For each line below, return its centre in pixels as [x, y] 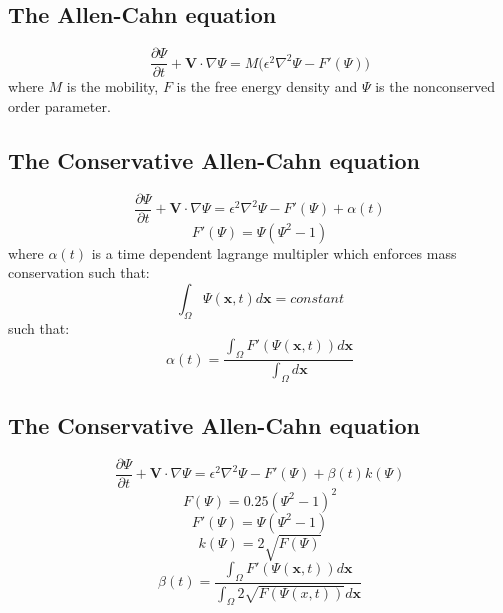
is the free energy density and [267, 86]
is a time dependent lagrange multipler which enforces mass [274, 252]
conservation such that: [79, 272]
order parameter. [59, 105]
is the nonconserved [435, 86]
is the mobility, [112, 86]
